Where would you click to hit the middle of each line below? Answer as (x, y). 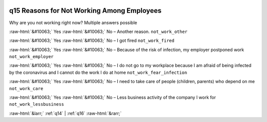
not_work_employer (31, 57)
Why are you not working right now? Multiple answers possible (73, 23)
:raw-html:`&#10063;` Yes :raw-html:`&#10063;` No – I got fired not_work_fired (92, 41)
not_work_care (26, 88)
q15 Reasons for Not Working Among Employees (85, 11)
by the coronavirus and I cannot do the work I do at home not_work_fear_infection (98, 72)
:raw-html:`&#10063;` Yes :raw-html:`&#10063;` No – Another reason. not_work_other (98, 31)
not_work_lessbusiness (37, 104)
